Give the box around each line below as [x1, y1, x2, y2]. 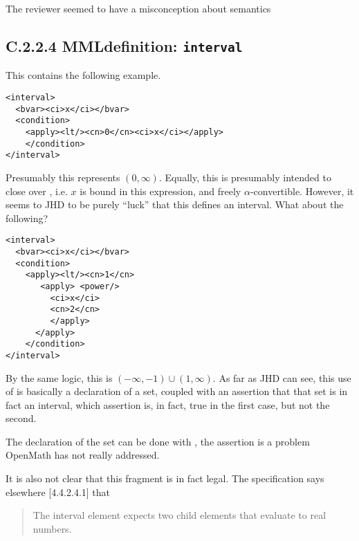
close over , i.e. [6, 183, 68, 198]
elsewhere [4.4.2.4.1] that [6, 484, 111, 499]
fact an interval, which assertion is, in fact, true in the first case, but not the [6, 397, 330, 412]
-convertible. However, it [250, 183, 354, 198]
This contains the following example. [6, 68, 161, 82]
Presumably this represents [6, 169, 120, 184]
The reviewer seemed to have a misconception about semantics [6, 1, 271, 15]
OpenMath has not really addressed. [6, 448, 160, 462]
